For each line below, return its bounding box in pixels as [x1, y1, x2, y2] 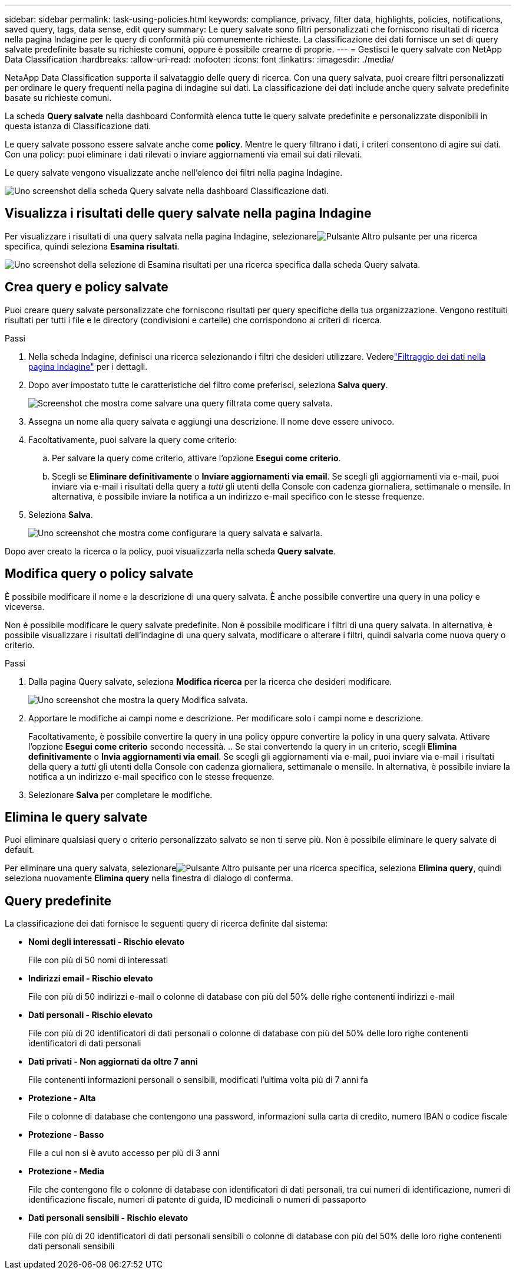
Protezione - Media [28, 1166, 104, 1177]
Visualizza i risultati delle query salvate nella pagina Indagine [5, 206, 372, 221]
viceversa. [5, 601, 45, 612]
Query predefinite [5, 893, 111, 908]
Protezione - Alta [28, 1093, 96, 1104]
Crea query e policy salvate [5, 280, 168, 295]
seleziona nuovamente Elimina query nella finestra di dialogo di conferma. [5, 873, 293, 884]
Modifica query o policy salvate [5, 566, 194, 582]
